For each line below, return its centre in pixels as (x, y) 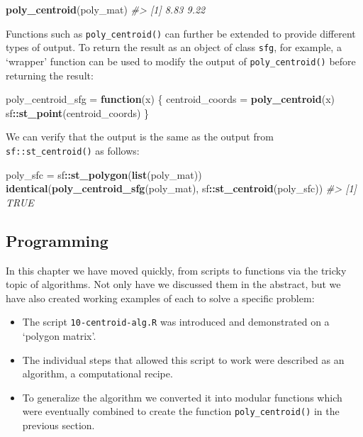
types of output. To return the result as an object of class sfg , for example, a (174, 47)
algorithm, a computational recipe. (97, 374)
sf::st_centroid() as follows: (73, 150)
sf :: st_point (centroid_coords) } (78, 112)
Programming (57, 240)
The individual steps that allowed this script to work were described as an (183, 359)
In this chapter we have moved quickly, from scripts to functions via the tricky (176, 270)
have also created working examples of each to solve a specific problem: (160, 298)
